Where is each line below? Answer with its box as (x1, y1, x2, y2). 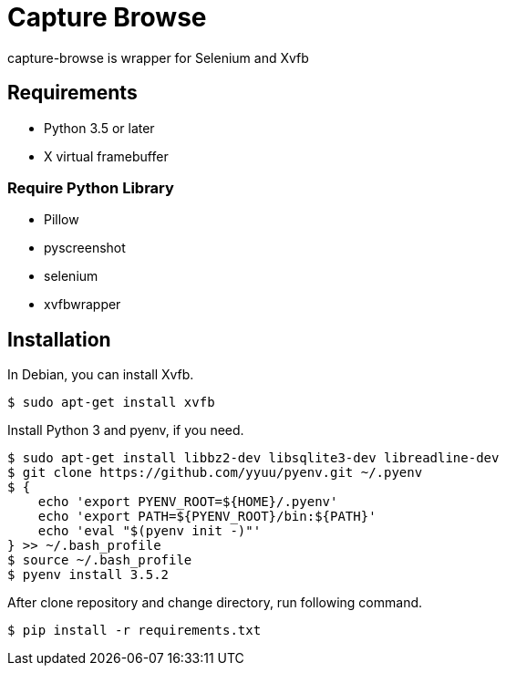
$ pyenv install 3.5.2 (7, 567, 170, 583)
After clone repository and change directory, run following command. (7, 595, 423, 611)
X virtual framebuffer (44, 148, 169, 164)
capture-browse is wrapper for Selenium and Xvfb (7, 49, 309, 66)
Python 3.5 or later (44, 119, 155, 136)
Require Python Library (7, 178, 174, 197)
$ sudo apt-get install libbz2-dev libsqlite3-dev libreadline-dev (7, 450, 500, 466)
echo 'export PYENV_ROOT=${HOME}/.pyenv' (37, 494, 338, 510)
